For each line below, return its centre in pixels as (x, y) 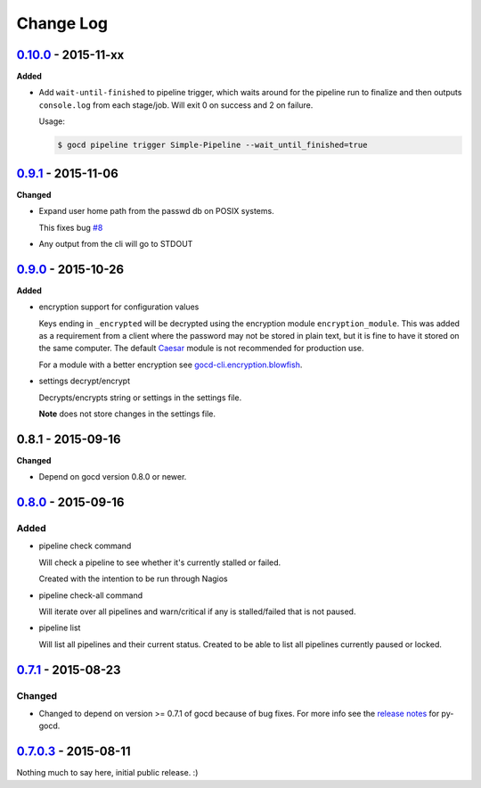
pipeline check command (85, 546)
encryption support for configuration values (119, 307)
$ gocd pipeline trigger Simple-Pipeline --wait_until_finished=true (212, 145)
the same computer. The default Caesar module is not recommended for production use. (201, 349)
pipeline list (60, 628)
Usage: (52, 121)
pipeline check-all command (90, 595)
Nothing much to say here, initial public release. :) (107, 773)
